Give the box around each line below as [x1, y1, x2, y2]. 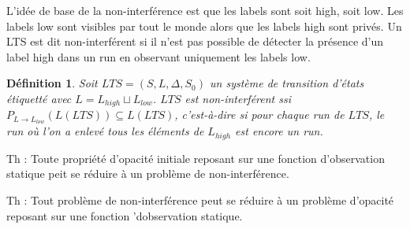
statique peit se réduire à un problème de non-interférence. [6, 165, 289, 182]
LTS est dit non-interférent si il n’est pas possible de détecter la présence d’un [6, 33, 384, 50]
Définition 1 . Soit [6, 75, 98, 91]
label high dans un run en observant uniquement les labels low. [6, 48, 311, 65]
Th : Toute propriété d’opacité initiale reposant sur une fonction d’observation [6, 150, 385, 166]
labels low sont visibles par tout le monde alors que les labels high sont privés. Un [6, 17, 402, 34]
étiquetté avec [6, 90, 72, 106]
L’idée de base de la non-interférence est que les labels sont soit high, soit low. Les [6, 2, 404, 18]
